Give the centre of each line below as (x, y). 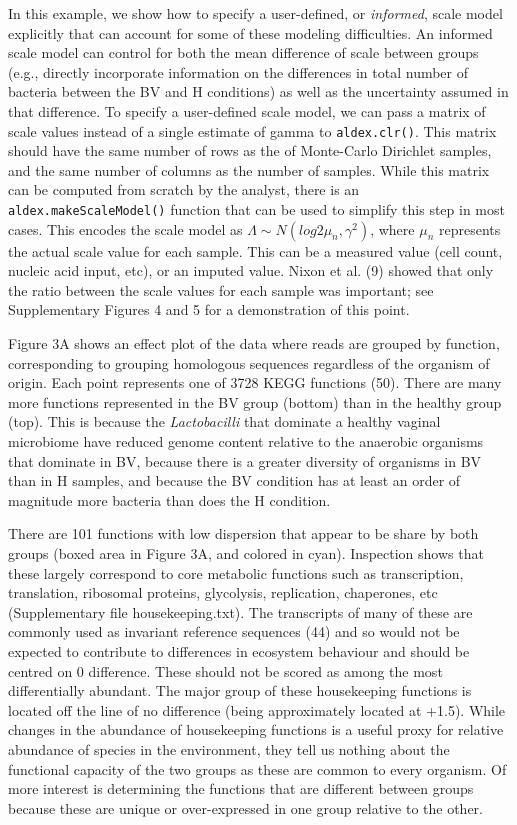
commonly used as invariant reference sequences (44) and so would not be (234, 631)
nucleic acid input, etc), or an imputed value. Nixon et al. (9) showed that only (251, 270)
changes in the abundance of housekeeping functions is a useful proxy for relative (256, 729)
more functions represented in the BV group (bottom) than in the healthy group (255, 401)
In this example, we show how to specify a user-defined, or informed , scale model (255, 13)
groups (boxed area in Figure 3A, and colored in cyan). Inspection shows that (246, 552)
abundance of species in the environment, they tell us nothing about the (229, 748)
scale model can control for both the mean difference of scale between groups (243, 52)
